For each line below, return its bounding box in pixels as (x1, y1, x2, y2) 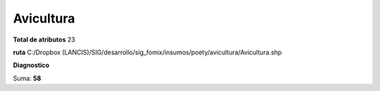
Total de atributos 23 (13, 35, 75, 44)
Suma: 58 (13, 74, 42, 83)
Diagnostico (13, 61, 49, 70)
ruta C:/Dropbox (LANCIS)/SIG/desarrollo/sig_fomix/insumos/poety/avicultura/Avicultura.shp (13, 48, 282, 56)
